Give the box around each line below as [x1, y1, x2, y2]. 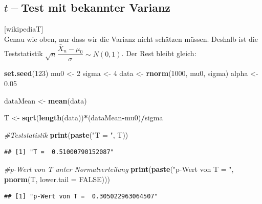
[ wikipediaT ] [4, 23, 43, 34]
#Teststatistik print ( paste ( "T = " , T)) [4, 129, 128, 140]
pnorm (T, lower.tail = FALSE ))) [4, 173, 110, 184]
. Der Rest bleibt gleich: [121, 48, 196, 59]
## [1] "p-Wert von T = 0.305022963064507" [4, 193, 158, 200]
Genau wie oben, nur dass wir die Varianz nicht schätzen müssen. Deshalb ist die [4, 33, 258, 44]
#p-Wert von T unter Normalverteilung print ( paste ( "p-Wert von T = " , [4, 164, 234, 174]
